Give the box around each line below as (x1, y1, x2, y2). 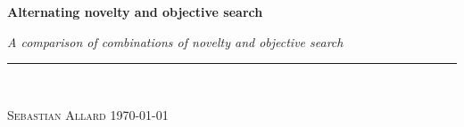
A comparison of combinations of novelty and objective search (7, 32, 344, 51)
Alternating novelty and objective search (7, 3, 263, 20)
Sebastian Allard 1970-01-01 (7, 105, 169, 123)
